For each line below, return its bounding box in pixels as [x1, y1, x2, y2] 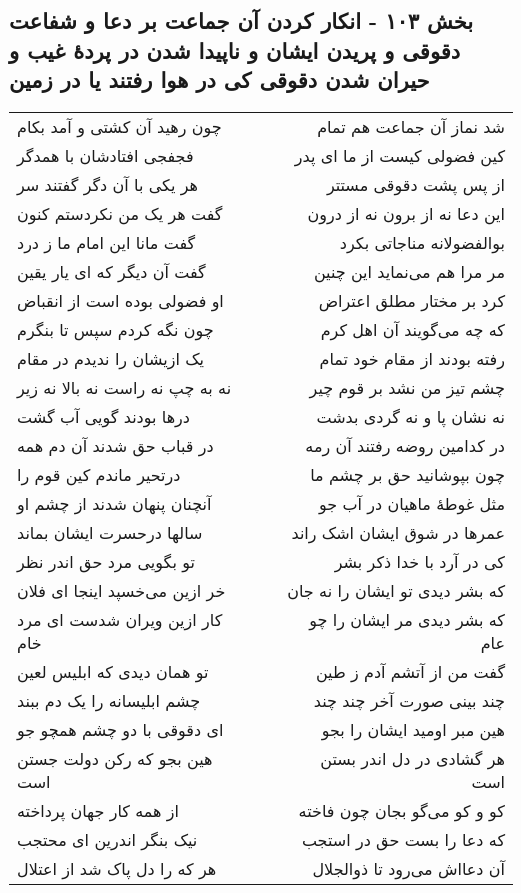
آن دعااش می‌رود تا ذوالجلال [312, 856, 505, 880]
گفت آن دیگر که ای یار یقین [17, 259, 206, 283]
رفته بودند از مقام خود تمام [319, 346, 505, 370]
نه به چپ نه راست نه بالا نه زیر [17, 375, 232, 399]
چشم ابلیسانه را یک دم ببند [17, 688, 201, 712]
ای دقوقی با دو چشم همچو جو [17, 717, 224, 741]
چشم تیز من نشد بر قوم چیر [309, 375, 505, 399]
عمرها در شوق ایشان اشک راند [291, 520, 505, 544]
